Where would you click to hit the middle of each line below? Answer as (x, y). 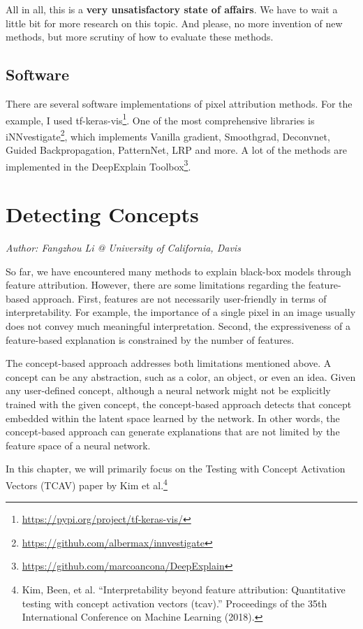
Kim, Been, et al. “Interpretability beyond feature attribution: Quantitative (184, 589)
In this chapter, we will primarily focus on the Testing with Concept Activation (176, 469)
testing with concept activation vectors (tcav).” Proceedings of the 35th (175, 603)
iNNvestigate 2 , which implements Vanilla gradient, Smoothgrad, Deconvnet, (168, 135)
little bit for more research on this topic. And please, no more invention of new (174, 23)
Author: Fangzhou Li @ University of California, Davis (123, 248)
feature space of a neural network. (78, 445)
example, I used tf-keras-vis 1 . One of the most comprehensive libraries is (160, 119)
